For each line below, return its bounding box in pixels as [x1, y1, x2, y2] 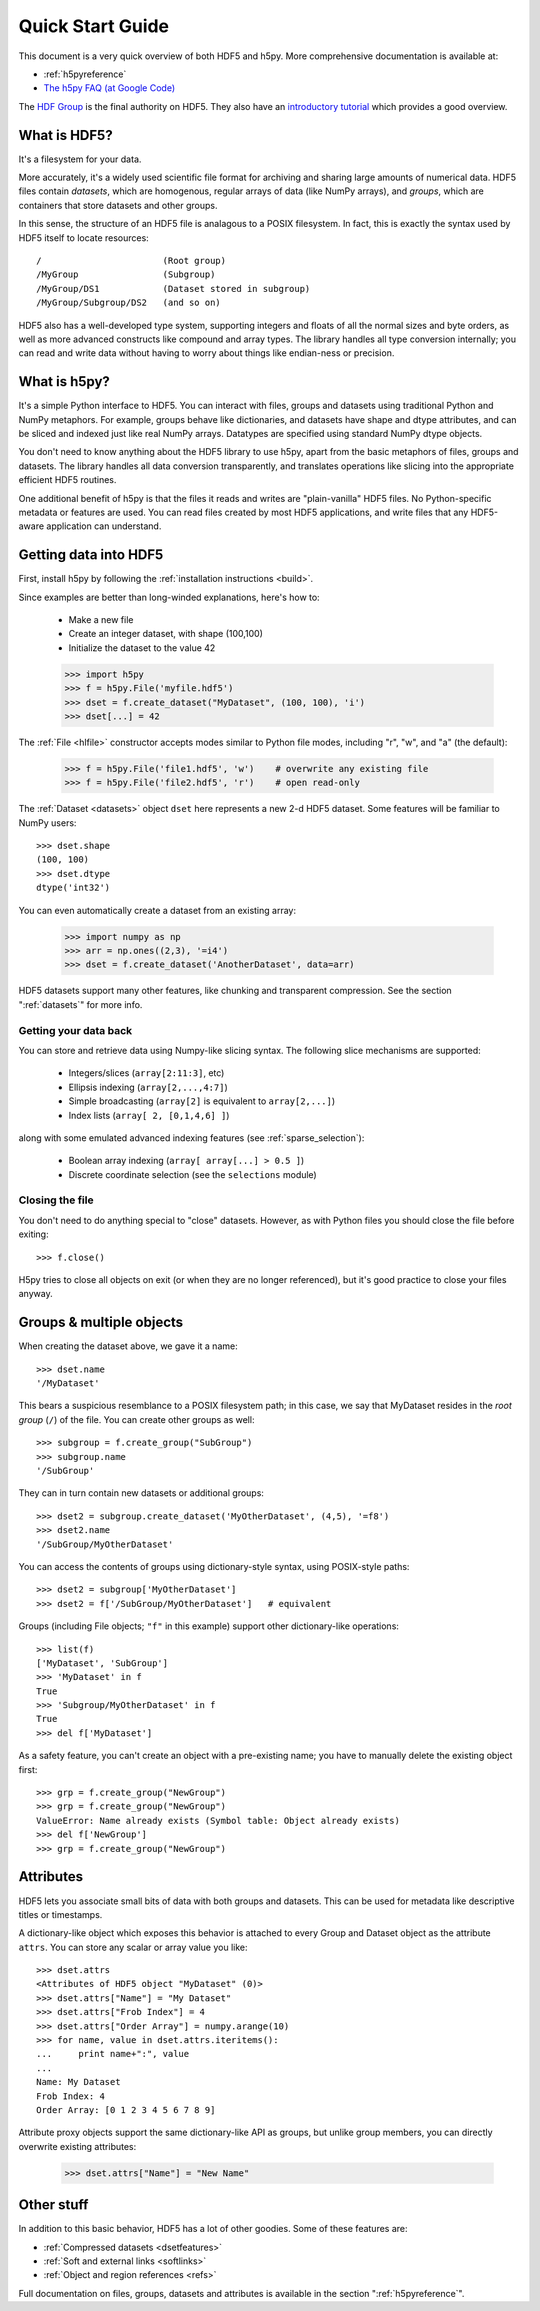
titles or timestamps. [18, 1908, 103, 1920]
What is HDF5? [18, 126, 114, 144]
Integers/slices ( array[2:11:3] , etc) [68, 1067, 225, 1079]
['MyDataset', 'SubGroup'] [36, 1657, 169, 1669]
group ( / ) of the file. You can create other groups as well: [18, 1413, 255, 1425]
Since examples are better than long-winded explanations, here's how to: [18, 591, 320, 603]
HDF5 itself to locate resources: [18, 231, 149, 244]
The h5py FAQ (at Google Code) [43, 82, 176, 94]
